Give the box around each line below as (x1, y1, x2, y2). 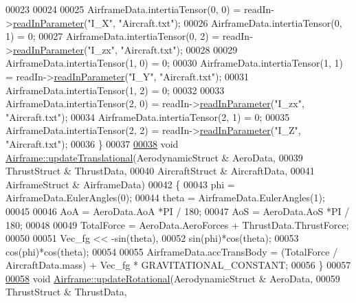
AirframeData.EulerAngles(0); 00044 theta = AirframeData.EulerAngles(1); (5, 190, 325, 205)
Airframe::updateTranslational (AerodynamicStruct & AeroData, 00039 (5, 150, 303, 164)
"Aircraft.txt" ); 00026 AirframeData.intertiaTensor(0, (118, 15, 342, 30)
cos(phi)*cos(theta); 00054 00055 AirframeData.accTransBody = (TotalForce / (5, 244, 338, 258)
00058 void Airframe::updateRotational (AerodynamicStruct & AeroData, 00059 (5, 271, 340, 285)
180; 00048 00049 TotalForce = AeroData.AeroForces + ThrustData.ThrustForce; (5, 217, 349, 232)
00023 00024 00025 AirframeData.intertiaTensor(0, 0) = (5, 2, 241, 16)
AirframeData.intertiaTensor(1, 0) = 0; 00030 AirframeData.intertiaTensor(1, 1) (5, 56, 343, 70)
